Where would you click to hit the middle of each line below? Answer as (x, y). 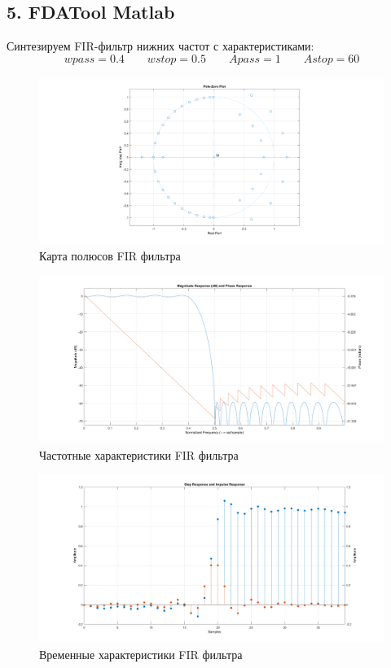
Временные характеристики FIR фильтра (141, 654)
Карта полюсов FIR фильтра (110, 255)
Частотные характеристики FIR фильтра (139, 454)
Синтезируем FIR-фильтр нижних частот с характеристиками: (160, 46)
